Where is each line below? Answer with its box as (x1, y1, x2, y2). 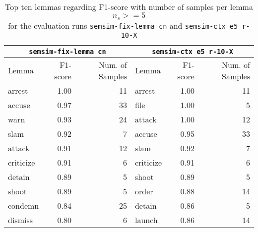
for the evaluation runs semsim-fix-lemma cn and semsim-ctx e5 (8, 19, 238, 31)
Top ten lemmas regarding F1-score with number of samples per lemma (5, 1, 253, 12)
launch (134, 214, 158, 226)
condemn (8, 199, 39, 211)
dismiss (8, 214, 33, 226)
